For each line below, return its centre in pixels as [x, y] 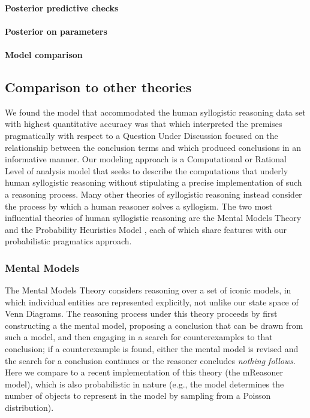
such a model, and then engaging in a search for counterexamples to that [139, 337]
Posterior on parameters [56, 31]
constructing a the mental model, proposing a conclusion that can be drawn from [154, 325]
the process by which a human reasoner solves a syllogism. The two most [139, 206]
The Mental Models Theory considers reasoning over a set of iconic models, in [148, 290]
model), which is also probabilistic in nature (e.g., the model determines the [145, 384]
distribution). [29, 408]
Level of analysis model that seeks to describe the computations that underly [147, 170]
